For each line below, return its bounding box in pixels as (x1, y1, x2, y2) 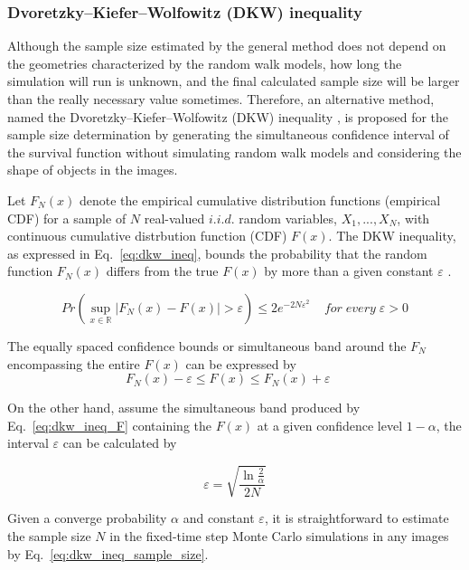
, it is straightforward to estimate (264, 508, 449, 527)
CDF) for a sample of (7, 208, 127, 227)
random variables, (239, 208, 337, 227)
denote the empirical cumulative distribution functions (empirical (79, 190, 441, 209)
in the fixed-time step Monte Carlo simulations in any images (109, 527, 449, 546)
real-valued (144, 208, 205, 227)
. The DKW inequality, (328, 226, 456, 245)
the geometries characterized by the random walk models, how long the (7, 53, 402, 72)
